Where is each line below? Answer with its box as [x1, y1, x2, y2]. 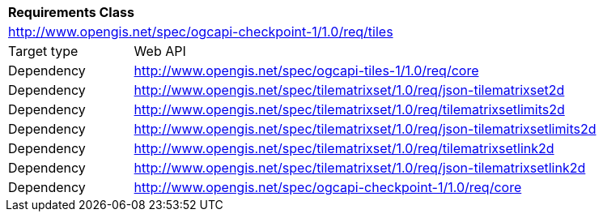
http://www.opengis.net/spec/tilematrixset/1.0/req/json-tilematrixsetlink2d [134, 160, 586, 176]
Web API [134, 43, 186, 59]
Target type [8, 43, 79, 59]
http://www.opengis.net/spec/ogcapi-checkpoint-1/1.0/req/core [134, 179, 522, 195]
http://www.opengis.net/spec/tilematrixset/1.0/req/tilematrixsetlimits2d [134, 101, 565, 118]
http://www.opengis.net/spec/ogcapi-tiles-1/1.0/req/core [134, 62, 479, 79]
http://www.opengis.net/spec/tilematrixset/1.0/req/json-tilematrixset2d [134, 82, 565, 98]
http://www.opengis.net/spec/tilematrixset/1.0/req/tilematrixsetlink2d [134, 140, 554, 156]
